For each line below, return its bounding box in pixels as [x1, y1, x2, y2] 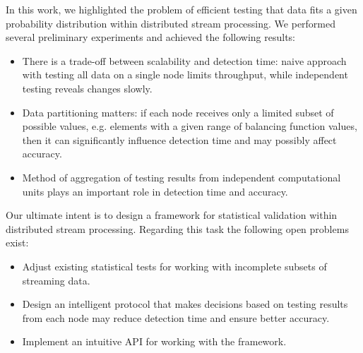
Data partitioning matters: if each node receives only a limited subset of [22, 104, 334, 119]
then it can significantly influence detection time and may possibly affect [22, 132, 337, 147]
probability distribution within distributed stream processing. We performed [6, 16, 336, 30]
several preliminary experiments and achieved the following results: [6, 30, 296, 44]
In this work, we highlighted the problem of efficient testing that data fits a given [6, 2, 357, 16]
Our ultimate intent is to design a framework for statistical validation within [6, 208, 338, 222]
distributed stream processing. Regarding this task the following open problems [6, 221, 349, 236]
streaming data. [22, 273, 90, 287]
